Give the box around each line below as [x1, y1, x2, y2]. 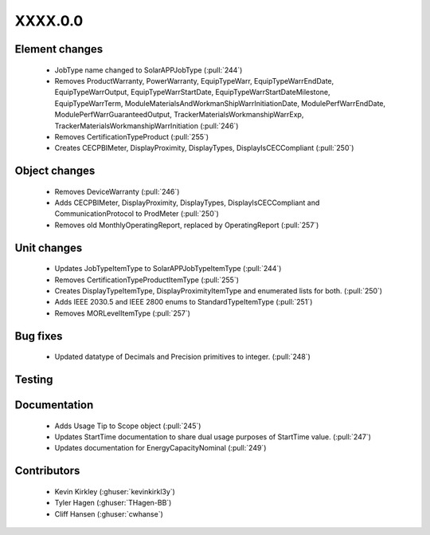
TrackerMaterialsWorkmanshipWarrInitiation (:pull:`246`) [54, 120, 239, 131]
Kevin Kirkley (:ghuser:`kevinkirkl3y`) [54, 486, 175, 496]
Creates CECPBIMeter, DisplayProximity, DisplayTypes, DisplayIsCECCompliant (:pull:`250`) [54, 144, 354, 153]
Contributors [14, 464, 80, 478]
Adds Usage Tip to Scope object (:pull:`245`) [54, 421, 201, 431]
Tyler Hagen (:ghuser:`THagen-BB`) [54, 498, 172, 508]
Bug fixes [14, 329, 63, 343]
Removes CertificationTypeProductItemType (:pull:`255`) [54, 275, 239, 285]
